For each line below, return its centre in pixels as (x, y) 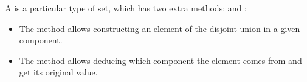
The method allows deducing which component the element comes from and (160, 60)
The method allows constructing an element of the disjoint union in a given (160, 28)
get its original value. (58, 72)
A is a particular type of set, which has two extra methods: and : (126, 8)
